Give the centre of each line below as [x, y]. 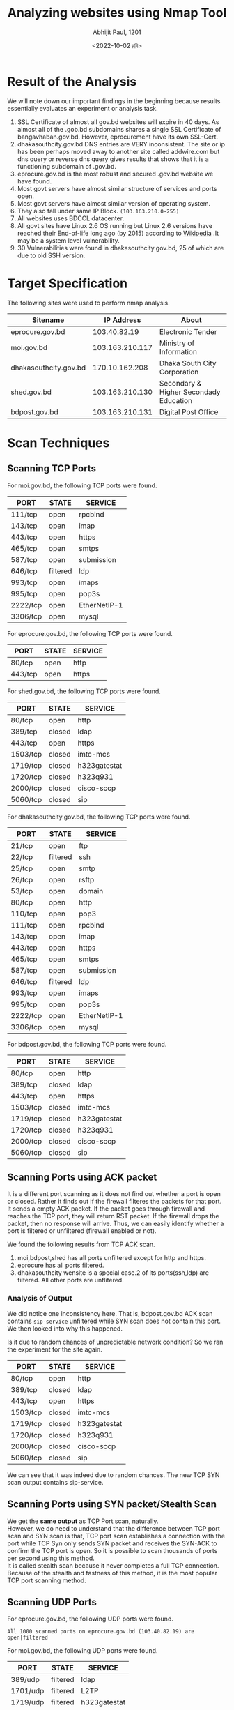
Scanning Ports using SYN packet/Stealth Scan [112, 1504]
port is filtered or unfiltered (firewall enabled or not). [82, 1231]
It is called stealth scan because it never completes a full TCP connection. [113, 1565]
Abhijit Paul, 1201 [117, 32]
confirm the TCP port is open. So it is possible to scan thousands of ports [112, 1550]
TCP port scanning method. [47, 1580]
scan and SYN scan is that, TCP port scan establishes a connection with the [116, 1536]
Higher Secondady [190, 392]
